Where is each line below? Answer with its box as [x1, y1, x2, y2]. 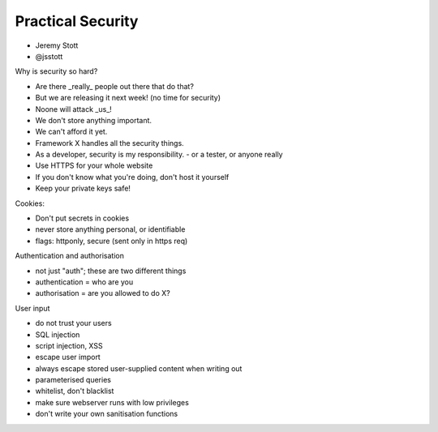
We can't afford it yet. [35, 126, 108, 137]
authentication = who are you [35, 276, 134, 287]
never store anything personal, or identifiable [35, 225, 186, 234]
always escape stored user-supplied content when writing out [35, 363, 243, 373]
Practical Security [15, 12, 139, 30]
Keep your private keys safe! [35, 183, 131, 194]
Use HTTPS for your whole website [35, 160, 153, 170]
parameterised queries [35, 375, 111, 385]
